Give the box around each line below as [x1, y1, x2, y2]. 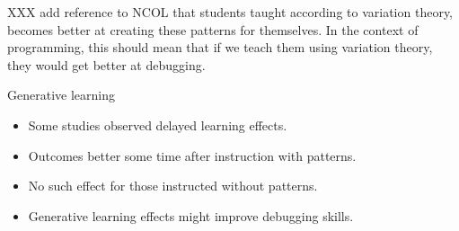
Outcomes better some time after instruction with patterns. [28, 146, 357, 164]
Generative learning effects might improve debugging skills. [28, 206, 354, 225]
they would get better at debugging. [7, 55, 206, 74]
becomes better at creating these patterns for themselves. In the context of [7, 20, 419, 39]
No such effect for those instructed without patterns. [28, 176, 318, 195]
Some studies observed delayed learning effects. [28, 115, 287, 134]
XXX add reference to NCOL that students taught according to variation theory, [7, 3, 454, 21]
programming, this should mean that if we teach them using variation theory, [7, 38, 433, 57]
